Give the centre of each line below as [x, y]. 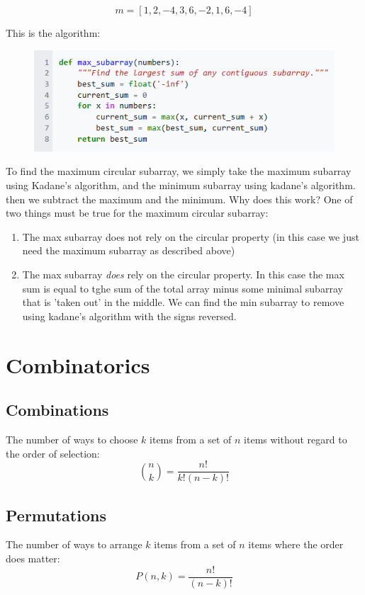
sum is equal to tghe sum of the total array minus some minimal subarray [182, 288]
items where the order [296, 544]
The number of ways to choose [72, 439]
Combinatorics [78, 364]
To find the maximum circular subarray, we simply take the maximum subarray [179, 171]
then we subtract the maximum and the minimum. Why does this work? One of [179, 199]
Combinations [57, 410]
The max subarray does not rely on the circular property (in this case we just [191, 236]
